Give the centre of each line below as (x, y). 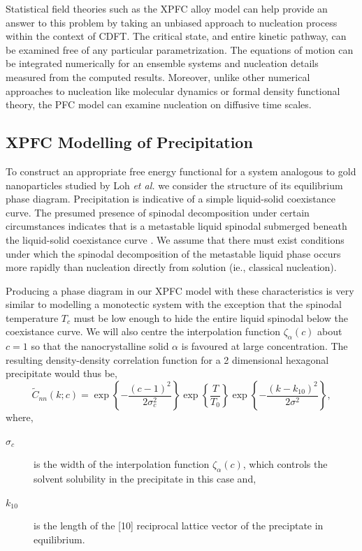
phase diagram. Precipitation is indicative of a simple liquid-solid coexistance (171, 199)
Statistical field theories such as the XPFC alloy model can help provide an (167, 8)
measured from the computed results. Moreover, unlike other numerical (158, 76)
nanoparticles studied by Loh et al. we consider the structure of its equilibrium (174, 185)
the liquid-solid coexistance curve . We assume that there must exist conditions (175, 239)
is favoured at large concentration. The (265, 346)
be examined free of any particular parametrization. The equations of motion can (180, 49)
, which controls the (285, 464)
